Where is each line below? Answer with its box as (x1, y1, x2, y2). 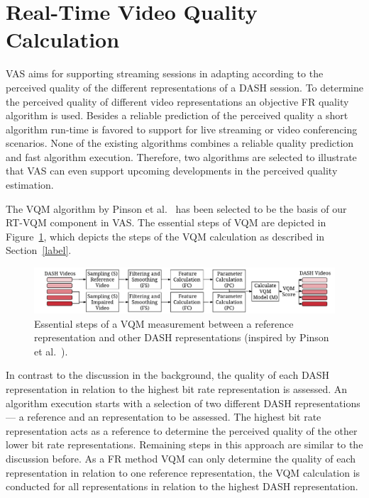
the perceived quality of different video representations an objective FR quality (6, 94, 349, 109)
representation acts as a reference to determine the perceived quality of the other (6, 423, 358, 438)
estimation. (6, 177, 54, 192)
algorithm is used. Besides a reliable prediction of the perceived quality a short (6, 108, 348, 123)
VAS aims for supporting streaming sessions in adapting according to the (6, 66, 324, 81)
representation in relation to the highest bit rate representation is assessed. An (6, 382, 348, 396)
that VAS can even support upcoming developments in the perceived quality (6, 163, 338, 178)
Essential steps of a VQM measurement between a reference (34, 316, 294, 331)
